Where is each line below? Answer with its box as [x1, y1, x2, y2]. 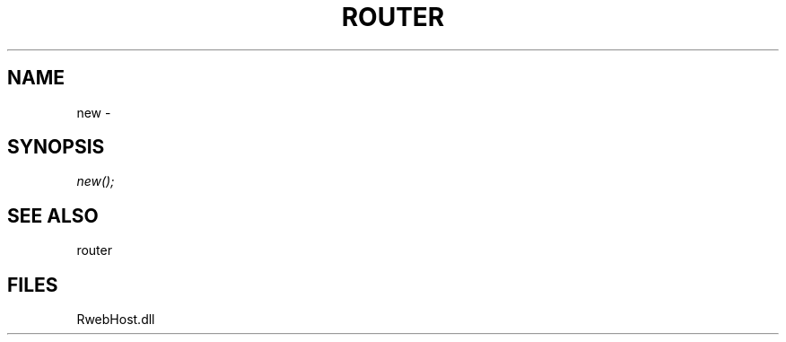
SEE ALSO [7, 204, 99, 227]
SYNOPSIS [7, 136, 105, 159]
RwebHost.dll [76, 311, 155, 328]
